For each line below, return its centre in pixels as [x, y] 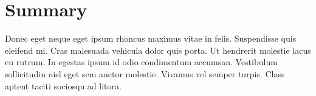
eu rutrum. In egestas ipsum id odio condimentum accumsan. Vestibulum [141, 62]
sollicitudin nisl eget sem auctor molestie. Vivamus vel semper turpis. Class [145, 73]
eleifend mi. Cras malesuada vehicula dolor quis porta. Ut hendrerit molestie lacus [158, 50]
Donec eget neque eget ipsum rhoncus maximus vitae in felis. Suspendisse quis [151, 38]
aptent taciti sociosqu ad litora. [63, 85]
